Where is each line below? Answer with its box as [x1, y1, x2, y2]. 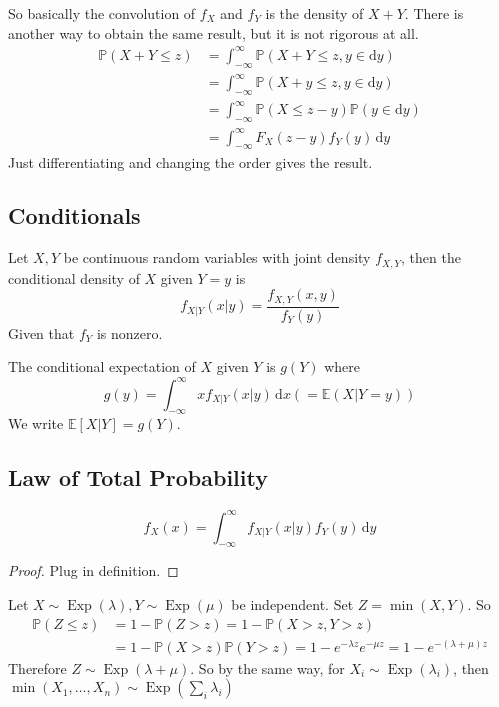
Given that [8, 322, 75, 343]
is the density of [265, 3, 364, 23]
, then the [401, 247, 461, 268]
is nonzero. [96, 322, 163, 343]
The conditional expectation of [8, 356, 196, 377]
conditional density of [8, 267, 140, 288]
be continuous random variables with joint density [63, 247, 371, 268]
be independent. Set [231, 594, 354, 614]
